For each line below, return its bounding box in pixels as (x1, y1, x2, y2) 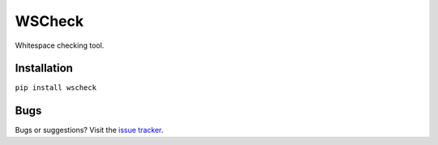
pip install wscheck (15, 83, 97, 92)
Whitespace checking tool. (15, 41, 105, 50)
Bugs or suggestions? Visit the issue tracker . (15, 126, 164, 135)
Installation (15, 62, 73, 75)
